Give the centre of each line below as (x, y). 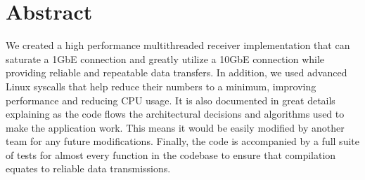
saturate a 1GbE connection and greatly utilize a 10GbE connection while (165, 58)
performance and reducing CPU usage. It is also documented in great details (171, 100)
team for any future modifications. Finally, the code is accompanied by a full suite (182, 141)
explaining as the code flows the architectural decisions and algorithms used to (175, 114)
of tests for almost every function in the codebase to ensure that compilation (171, 154)
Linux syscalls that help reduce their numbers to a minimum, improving (161, 86)
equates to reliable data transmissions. (88, 168)
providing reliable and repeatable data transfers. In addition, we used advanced (177, 72)
